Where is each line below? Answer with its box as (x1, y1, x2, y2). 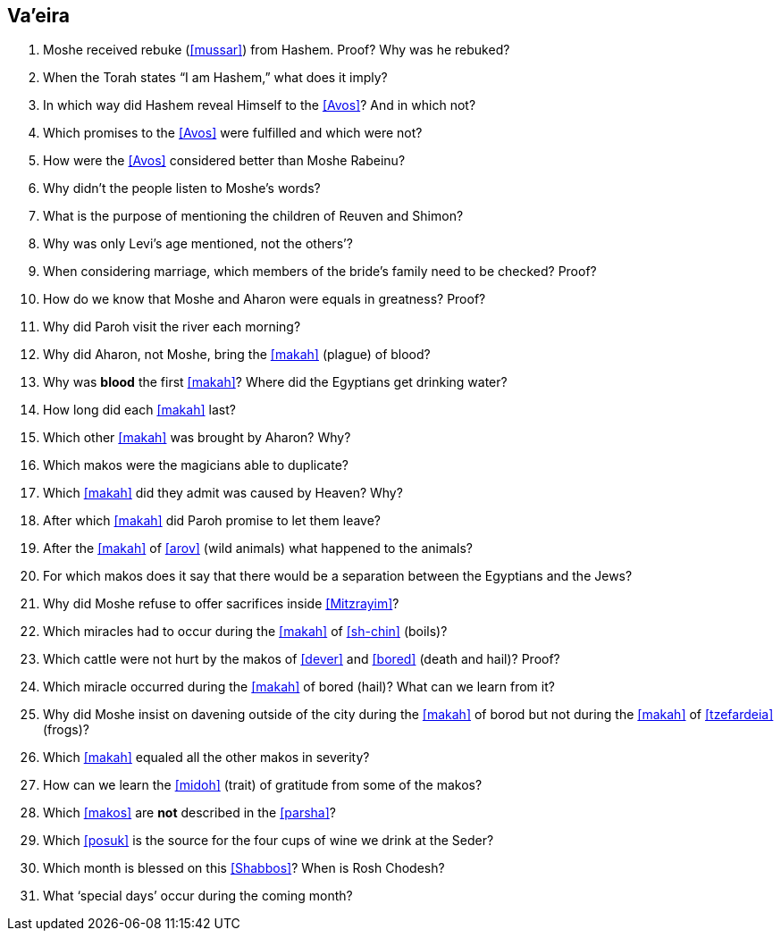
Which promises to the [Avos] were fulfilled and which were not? (43, 125, 423, 141)
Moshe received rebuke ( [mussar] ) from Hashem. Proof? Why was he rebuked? (43, 42, 510, 58)
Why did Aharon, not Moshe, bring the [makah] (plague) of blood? (43, 347, 431, 363)
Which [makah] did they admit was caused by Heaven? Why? (43, 485, 403, 501)
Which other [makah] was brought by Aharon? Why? (43, 430, 351, 446)
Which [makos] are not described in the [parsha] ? (43, 805, 336, 821)
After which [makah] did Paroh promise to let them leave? (43, 513, 382, 529)
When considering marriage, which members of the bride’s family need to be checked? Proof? (43, 264, 597, 280)
